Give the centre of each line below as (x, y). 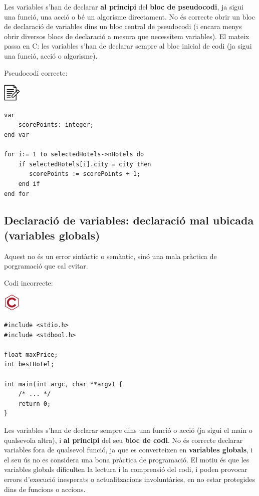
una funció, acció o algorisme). (51, 55)
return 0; (35, 404)
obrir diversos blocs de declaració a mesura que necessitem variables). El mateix (127, 36)
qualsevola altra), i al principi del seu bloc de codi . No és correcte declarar (123, 440)
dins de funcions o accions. (45, 489)
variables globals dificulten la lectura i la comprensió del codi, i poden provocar (126, 469)
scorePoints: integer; (56, 125)
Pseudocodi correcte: (36, 72)
